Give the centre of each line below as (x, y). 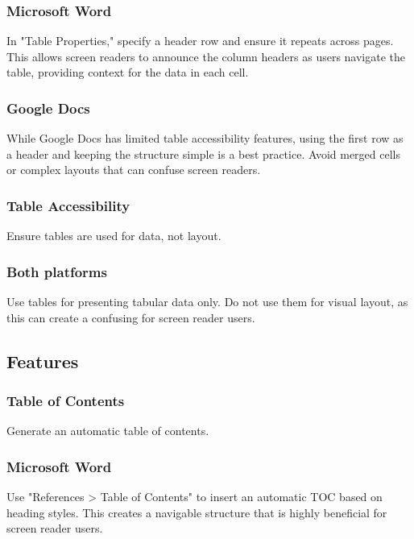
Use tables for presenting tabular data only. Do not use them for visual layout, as (207, 302)
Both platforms (57, 271)
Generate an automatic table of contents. (108, 431)
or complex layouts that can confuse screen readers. (134, 170)
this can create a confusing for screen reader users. (131, 317)
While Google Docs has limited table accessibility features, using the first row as (205, 138)
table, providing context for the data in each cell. (128, 72)
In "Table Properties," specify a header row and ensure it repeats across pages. (200, 41)
